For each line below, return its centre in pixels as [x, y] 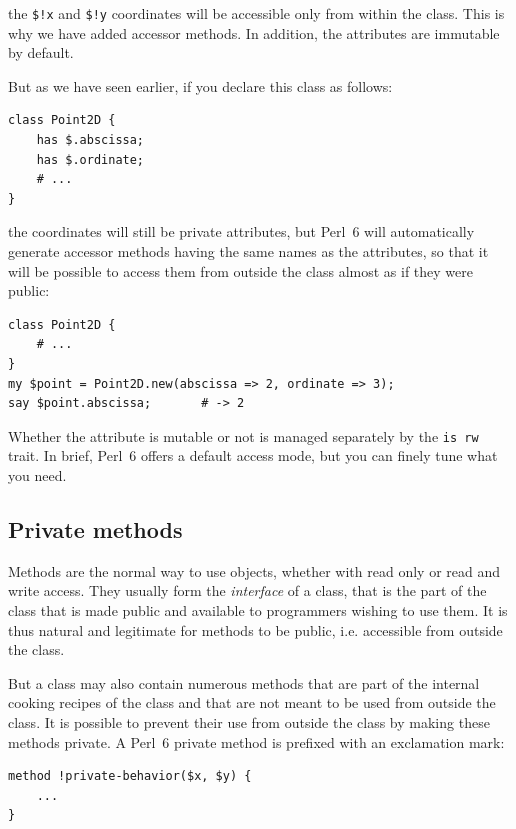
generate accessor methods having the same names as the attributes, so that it [248, 251]
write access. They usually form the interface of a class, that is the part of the [247, 590]
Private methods [95, 528]
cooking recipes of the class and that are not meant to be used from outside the [252, 702]
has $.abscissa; [90, 140]
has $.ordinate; [90, 159]
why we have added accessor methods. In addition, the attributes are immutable [254, 32]
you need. [37, 475]
